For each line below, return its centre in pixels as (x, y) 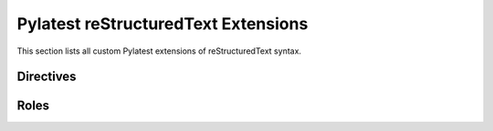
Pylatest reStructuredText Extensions (163, 24)
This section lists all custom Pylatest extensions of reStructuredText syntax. (159, 51)
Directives (47, 77)
